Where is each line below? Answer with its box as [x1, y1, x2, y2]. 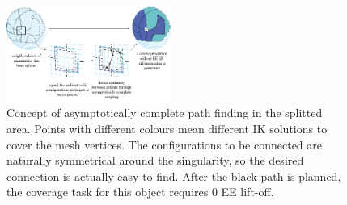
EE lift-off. [221, 183, 274, 200]
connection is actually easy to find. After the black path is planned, [6, 167, 341, 184]
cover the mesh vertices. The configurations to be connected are [6, 136, 322, 153]
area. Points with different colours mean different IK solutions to [6, 119, 328, 136]
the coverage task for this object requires [6, 183, 209, 200]
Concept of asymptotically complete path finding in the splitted [6, 104, 323, 121]
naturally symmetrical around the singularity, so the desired [6, 152, 304, 169]
